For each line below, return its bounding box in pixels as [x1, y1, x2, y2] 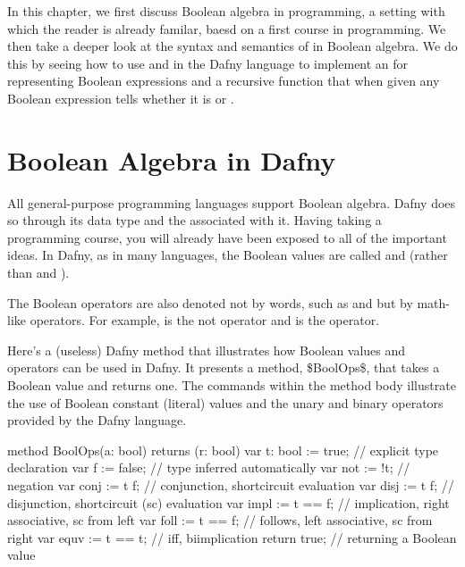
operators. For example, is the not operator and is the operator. [30, 311, 380, 329]
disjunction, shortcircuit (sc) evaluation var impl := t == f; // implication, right [7, 493, 450, 512]
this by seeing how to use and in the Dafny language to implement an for [7, 54, 409, 72]
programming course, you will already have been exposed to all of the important [7, 228, 447, 246]
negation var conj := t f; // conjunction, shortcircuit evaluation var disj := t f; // [7, 476, 454, 494]
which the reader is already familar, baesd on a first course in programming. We [7, 19, 446, 38]
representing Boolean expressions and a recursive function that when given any [7, 71, 440, 90]
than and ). [7, 263, 70, 282]
